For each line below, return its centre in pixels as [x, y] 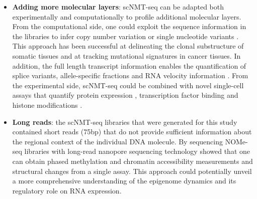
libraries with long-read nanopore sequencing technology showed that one [137, 151]
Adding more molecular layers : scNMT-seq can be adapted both [118, 7]
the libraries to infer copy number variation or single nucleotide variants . [125, 36]
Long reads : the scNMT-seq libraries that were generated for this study [125, 122]
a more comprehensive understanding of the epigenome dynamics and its [124, 181]
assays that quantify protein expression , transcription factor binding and [125, 95]
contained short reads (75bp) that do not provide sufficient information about [132, 132]
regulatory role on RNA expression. [67, 190]
